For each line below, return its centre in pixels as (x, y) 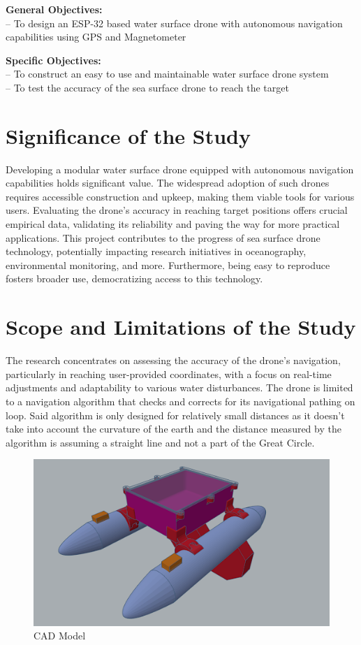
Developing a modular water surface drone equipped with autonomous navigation (180, 169)
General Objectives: (54, 9)
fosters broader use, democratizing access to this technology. (134, 278)
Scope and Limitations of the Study (181, 327)
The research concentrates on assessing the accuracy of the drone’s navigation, (173, 360)
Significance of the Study (128, 135)
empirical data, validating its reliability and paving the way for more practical (173, 224)
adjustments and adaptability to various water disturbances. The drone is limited (179, 387)
